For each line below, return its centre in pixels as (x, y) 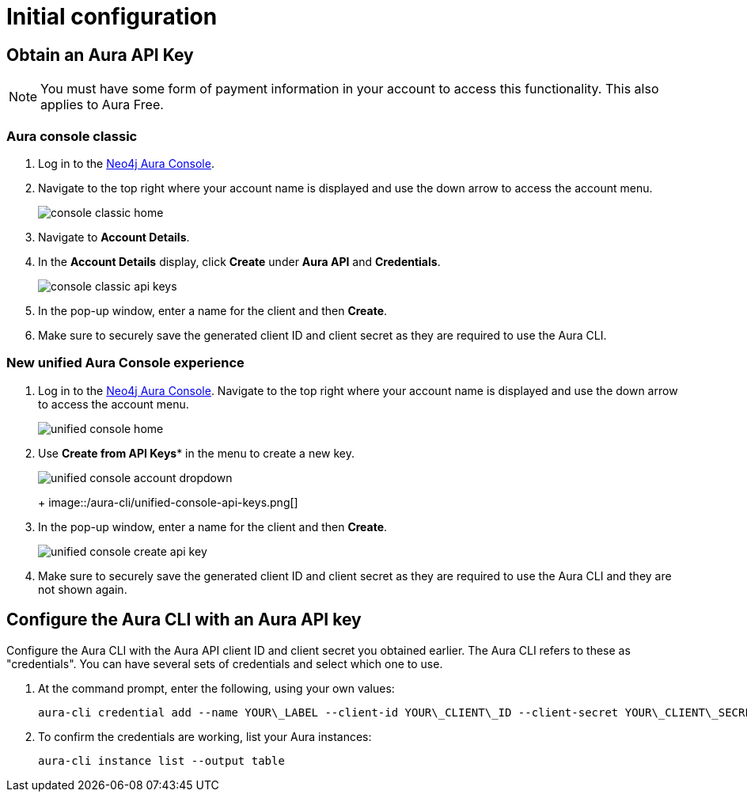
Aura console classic (72, 136)
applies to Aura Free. (102, 105)
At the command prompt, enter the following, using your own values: (216, 688)
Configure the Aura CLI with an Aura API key (184, 620)
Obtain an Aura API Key (100, 55)
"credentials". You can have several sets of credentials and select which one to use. (225, 663)
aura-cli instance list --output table (161, 760)
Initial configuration (112, 17)
